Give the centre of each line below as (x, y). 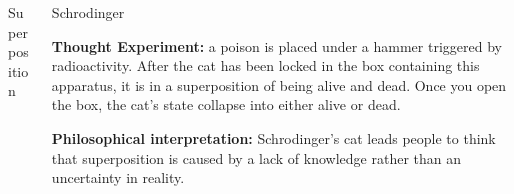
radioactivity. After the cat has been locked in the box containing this (265, 65)
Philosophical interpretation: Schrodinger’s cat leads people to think (273, 137)
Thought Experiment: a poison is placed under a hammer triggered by (276, 45)
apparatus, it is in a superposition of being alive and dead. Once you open (279, 84)
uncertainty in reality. (118, 177)
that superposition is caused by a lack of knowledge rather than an (256, 157)
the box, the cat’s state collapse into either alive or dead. (226, 104)
